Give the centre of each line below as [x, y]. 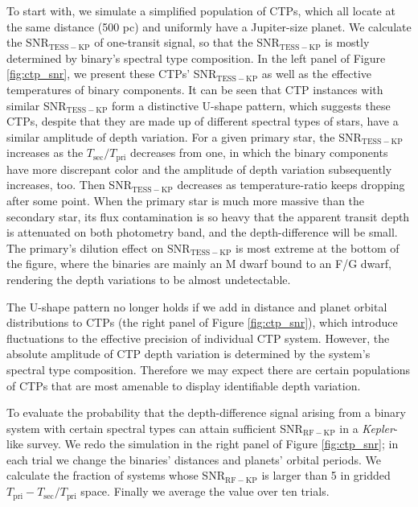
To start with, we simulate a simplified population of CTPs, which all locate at [201, 10]
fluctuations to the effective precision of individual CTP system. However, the [198, 338]
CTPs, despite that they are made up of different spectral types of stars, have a [203, 121]
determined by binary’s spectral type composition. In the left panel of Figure [196, 58]
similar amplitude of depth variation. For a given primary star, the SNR [184, 136]
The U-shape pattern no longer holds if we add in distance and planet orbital [197, 306]
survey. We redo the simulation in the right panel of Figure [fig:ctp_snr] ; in [213, 444]
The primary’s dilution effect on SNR [98, 247]
